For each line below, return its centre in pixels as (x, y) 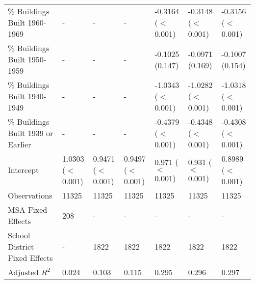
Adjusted (23, 272)
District (21, 246)
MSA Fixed (28, 210)
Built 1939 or (31, 133)
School (19, 235)
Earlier (20, 144)
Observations (30, 195)
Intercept (24, 170)
